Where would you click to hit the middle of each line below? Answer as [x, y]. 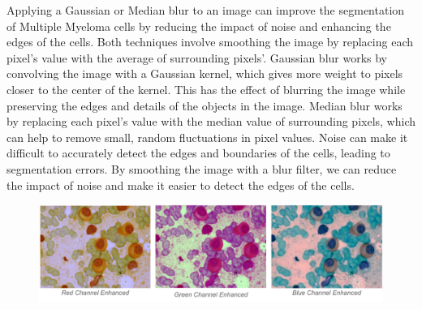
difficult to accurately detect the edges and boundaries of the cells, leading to [198, 153]
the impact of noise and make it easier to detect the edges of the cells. [181, 185]
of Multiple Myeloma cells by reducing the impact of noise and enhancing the [199, 26]
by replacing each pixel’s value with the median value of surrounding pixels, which [211, 121]
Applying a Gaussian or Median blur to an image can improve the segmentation [206, 10]
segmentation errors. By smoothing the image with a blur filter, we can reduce [202, 168]
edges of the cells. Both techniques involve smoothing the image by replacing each [210, 42]
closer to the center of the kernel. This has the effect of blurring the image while [206, 89]
